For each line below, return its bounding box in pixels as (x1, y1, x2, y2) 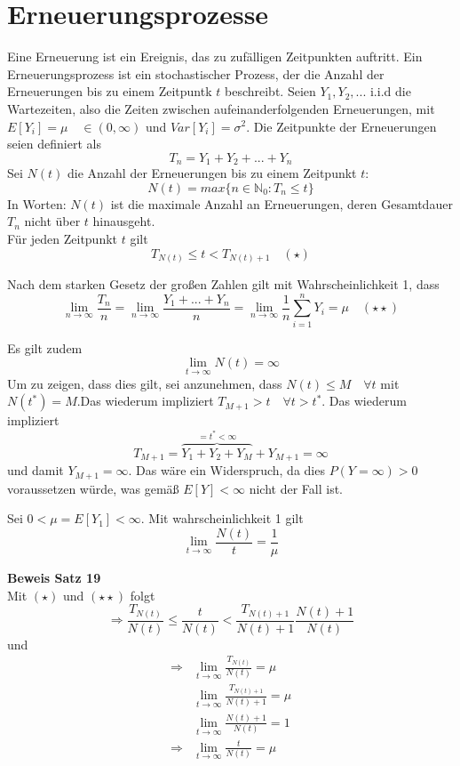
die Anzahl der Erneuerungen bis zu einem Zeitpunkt (67, 164, 357, 182)
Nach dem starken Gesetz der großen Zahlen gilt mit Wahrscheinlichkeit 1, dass (7, 275, 440, 294)
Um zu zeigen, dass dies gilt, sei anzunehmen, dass (7, 374, 282, 392)
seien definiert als (7, 134, 101, 153)
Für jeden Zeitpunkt (7, 229, 118, 247)
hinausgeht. (92, 212, 155, 230)
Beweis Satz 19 (7, 568, 101, 586)
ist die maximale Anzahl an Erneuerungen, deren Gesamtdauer (110, 194, 453, 213)
